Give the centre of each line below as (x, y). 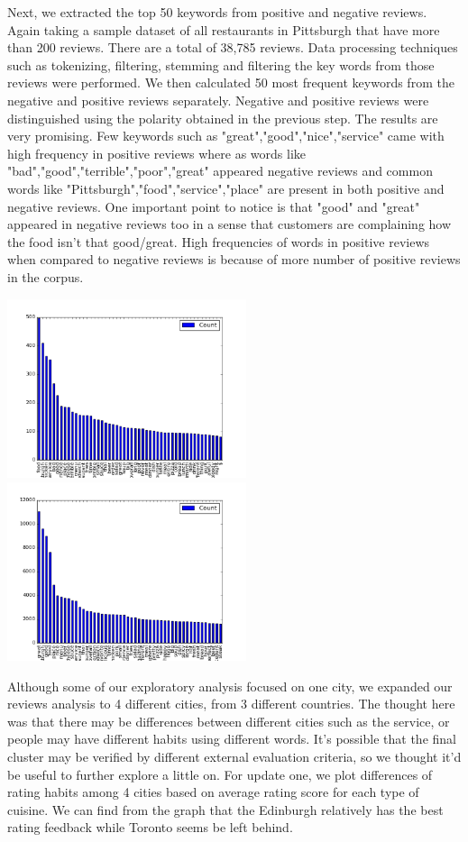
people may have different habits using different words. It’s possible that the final (232, 739)
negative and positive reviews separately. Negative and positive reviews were (218, 100)
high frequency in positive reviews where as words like (157, 153)
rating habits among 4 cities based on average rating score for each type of (213, 792)
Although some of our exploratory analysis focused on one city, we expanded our (230, 686)
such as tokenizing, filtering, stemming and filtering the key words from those (221, 64)
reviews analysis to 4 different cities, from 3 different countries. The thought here (231, 704)
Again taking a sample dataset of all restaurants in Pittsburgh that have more (224, 29)
